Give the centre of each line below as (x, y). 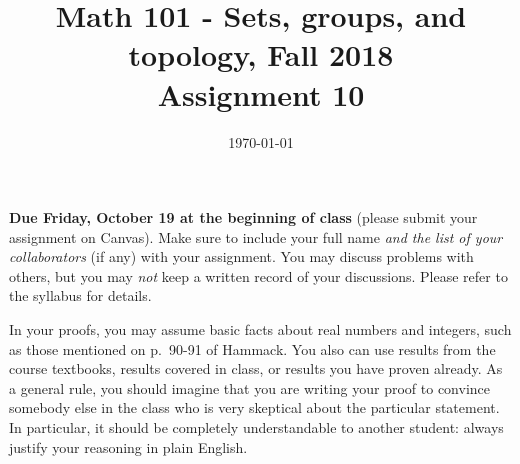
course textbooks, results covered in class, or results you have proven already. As (256, 368)
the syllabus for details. (80, 295)
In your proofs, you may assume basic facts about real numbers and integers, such (260, 329)
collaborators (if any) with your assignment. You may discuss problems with (241, 256)
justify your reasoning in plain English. (128, 446)
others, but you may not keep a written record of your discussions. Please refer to (258, 275)
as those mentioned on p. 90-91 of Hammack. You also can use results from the (252, 348)
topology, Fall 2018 (261, 54)
